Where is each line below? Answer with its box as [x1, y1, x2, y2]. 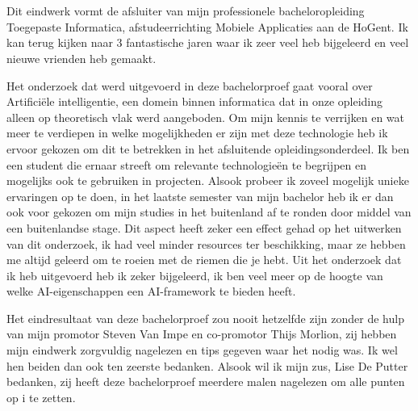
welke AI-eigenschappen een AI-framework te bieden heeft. [6, 283, 296, 300]
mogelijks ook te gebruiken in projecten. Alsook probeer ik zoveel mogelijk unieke [6, 172, 409, 189]
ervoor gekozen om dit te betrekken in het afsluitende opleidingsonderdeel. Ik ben [6, 140, 410, 157]
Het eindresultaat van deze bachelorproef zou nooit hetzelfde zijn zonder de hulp [6, 309, 404, 326]
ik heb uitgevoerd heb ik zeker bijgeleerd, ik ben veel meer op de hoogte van [6, 266, 383, 283]
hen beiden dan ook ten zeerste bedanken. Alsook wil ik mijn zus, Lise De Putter [6, 357, 408, 374]
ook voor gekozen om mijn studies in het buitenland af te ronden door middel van [6, 203, 412, 220]
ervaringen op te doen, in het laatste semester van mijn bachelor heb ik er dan [6, 187, 394, 204]
